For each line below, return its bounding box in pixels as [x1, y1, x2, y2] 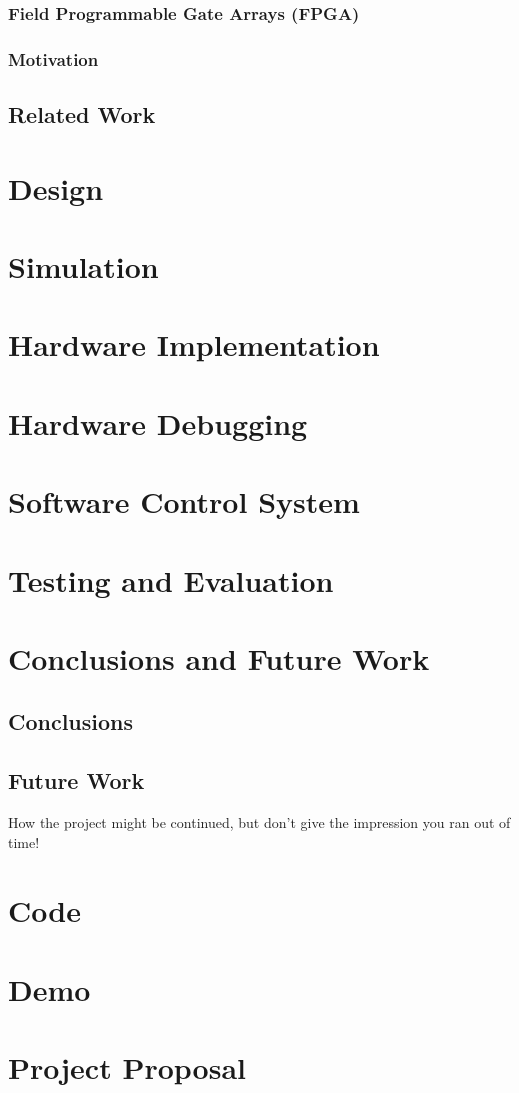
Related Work [8, 99, 156, 130]
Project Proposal [8, 1047, 246, 1088]
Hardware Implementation [8, 324, 380, 365]
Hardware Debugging [8, 402, 308, 443]
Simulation [8, 246, 159, 287]
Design [8, 167, 104, 208]
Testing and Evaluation [8, 559, 334, 600]
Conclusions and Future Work [8, 637, 430, 678]
